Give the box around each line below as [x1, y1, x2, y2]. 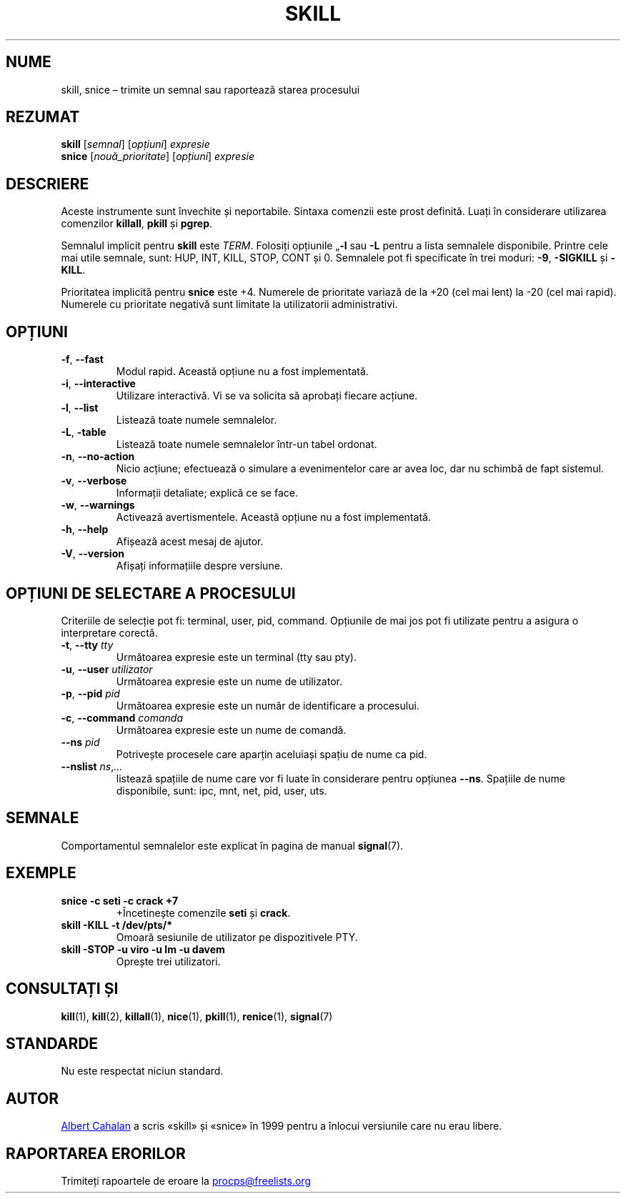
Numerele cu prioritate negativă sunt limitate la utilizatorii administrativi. [61, 298, 398, 311]
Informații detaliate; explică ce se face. [116, 487, 298, 499]
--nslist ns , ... [61, 760, 123, 772]
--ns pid [61, 735, 100, 748]
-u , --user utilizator [61, 662, 153, 675]
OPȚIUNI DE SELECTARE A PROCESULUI [6, 584, 296, 602]
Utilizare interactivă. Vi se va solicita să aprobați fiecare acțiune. [116, 389, 418, 402]
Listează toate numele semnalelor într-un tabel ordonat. [116, 438, 377, 451]
